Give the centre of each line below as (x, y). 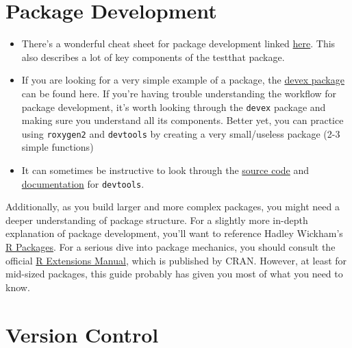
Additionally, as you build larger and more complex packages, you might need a (173, 207)
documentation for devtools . (83, 183)
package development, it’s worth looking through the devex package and (174, 107)
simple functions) (58, 147)
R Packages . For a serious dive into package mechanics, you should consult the (171, 247)
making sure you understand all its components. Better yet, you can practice (183, 120)
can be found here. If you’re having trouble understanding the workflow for (179, 93)
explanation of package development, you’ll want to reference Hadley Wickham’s (174, 233)
